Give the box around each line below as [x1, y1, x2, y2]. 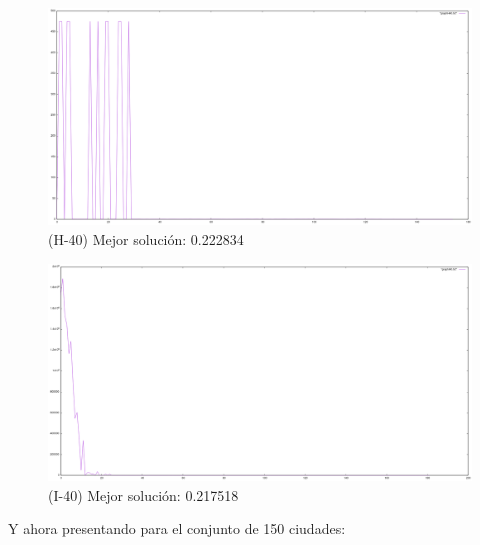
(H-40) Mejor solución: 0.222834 [48, 228, 244, 249]
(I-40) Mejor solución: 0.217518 [48, 484, 239, 505]
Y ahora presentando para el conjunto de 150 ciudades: [8, 518, 346, 539]
